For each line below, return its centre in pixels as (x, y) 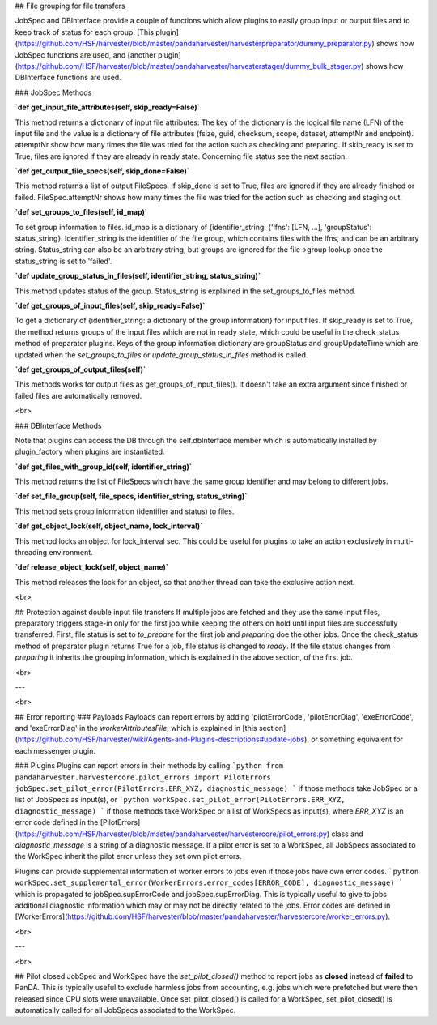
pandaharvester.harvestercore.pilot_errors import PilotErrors (143, 777)
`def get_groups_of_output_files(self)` (81, 369)
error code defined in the (57, 822)
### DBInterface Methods (58, 425)
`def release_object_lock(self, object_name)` (92, 567)
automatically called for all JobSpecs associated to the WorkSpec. (125, 1010)
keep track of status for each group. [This (84, 32)
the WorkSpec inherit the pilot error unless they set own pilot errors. (128, 856)
